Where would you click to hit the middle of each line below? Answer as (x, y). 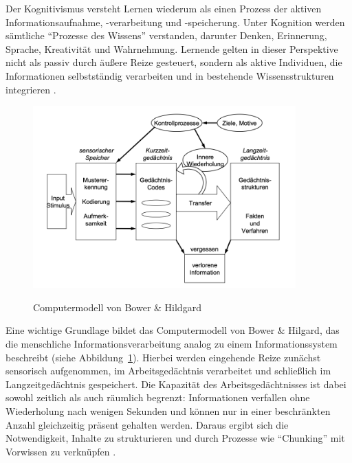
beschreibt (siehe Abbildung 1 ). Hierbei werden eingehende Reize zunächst (163, 357)
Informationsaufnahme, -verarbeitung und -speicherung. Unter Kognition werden (175, 22)
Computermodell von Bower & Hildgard (117, 307)
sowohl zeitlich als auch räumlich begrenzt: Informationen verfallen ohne (158, 397)
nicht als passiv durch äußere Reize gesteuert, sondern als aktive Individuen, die (174, 62)
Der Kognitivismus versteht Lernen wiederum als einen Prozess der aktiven (164, 8)
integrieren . (31, 89)
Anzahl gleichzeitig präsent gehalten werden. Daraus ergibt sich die (147, 424)
